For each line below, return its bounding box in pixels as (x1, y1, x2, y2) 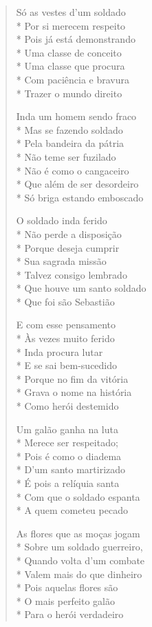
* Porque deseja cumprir (16, 240, 120, 255)
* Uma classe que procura (16, 59, 125, 73)
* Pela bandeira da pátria (16, 136, 124, 150)
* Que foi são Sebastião (16, 294, 115, 308)
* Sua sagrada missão (16, 254, 107, 268)
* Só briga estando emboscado (16, 190, 144, 204)
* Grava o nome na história (16, 385, 132, 399)
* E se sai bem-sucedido (16, 358, 118, 372)
